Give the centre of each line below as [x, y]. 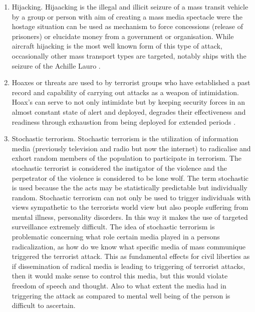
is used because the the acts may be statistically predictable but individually [130, 188]
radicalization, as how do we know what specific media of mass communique [129, 246]
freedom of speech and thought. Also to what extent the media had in [119, 286]
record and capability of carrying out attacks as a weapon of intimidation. [125, 92]
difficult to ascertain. [44, 305]
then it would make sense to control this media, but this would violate [120, 276]
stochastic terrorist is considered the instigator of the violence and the [119, 168]
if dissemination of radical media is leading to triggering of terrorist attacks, [129, 266]
